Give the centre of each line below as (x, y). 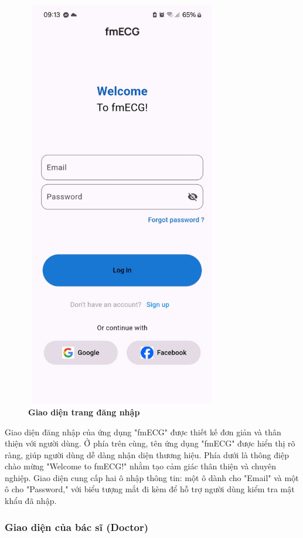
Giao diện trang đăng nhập (84, 412)
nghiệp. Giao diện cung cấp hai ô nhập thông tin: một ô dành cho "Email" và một (152, 477)
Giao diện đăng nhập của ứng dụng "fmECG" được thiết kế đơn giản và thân (143, 432)
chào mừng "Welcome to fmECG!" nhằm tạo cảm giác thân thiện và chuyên (141, 466)
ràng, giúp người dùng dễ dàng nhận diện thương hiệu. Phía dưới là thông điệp (147, 454)
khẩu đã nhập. (31, 501)
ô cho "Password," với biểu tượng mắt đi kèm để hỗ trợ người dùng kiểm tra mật (150, 489)
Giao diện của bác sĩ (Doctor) (77, 527)
